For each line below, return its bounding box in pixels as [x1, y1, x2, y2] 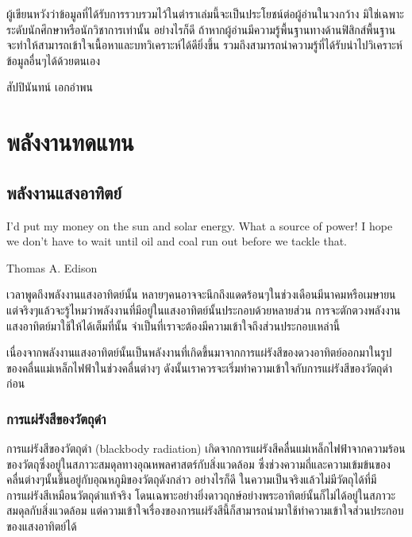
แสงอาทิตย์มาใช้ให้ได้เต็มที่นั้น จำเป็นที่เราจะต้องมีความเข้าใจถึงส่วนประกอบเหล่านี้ [6, 317, 341, 334]
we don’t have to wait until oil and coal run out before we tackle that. [6, 233, 348, 249]
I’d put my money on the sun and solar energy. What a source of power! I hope [6, 217, 393, 234]
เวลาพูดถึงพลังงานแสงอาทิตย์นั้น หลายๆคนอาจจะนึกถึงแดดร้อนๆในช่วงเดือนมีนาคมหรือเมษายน [6, 286, 396, 303]
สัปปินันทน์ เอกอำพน [6, 79, 93, 95]
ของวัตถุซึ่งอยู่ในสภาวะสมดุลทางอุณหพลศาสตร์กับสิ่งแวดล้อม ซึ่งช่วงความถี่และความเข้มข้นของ [6, 455, 391, 472]
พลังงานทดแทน [6, 126, 134, 158]
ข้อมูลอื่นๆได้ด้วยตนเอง [6, 52, 101, 68]
